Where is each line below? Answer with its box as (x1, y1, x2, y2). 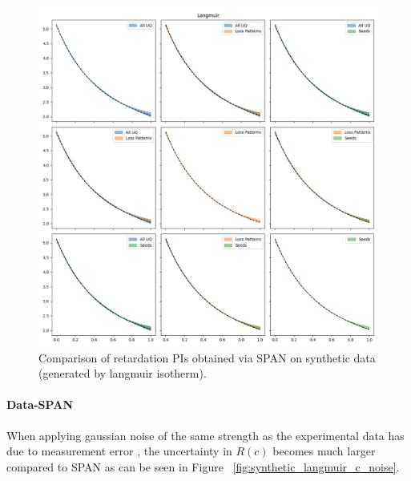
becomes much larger (272, 443, 376, 459)
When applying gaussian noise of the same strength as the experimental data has (6, 426, 405, 443)
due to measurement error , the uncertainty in (6, 443, 232, 459)
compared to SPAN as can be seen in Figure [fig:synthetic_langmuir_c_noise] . (6, 458, 400, 475)
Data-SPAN (6, 396, 73, 413)
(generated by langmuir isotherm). (38, 365, 207, 382)
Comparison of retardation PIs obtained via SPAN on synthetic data (38, 349, 376, 366)
